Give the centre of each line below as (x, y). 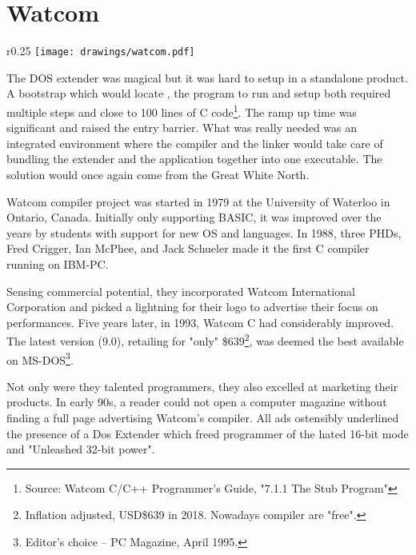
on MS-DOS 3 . (40, 358)
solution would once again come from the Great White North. (158, 174)
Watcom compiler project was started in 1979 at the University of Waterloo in (198, 201)
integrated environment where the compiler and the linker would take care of (195, 143)
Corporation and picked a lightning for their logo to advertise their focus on (192, 307)
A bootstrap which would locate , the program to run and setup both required (199, 93)
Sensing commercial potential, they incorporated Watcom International (181, 291)
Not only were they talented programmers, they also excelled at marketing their (202, 386)
